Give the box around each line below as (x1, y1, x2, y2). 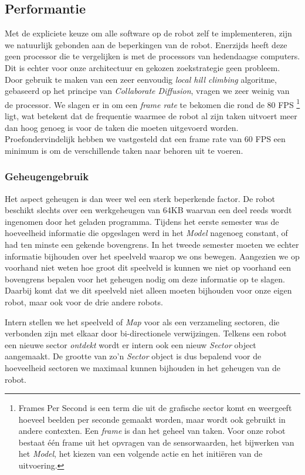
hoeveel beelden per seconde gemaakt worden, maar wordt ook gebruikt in (18, 413, 286, 425)
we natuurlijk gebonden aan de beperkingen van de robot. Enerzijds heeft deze (5, 38, 287, 50)
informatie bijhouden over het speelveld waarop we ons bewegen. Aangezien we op (5, 250, 300, 262)
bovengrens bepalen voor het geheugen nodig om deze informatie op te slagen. (5, 272, 285, 285)
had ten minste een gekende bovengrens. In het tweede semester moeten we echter (5, 238, 299, 250)
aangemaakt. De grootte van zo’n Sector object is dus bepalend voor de (5, 350, 262, 362)
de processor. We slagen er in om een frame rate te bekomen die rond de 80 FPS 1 (5, 96, 300, 110)
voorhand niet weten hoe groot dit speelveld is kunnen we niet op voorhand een (5, 261, 291, 274)
